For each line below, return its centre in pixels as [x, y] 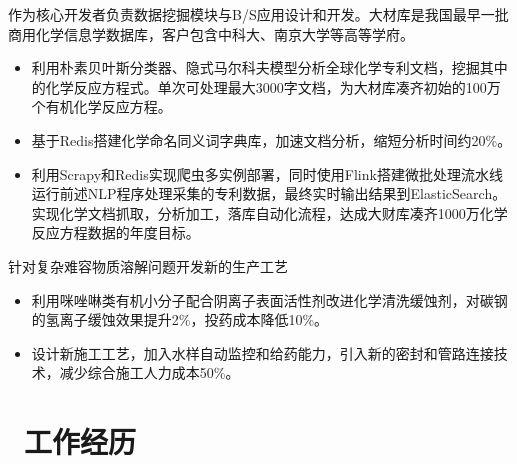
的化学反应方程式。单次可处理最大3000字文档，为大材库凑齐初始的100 [259, 86]
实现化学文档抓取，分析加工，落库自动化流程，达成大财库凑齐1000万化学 [269, 212]
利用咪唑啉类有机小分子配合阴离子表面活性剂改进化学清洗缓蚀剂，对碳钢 [269, 299]
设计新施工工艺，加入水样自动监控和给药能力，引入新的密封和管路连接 [262, 352]
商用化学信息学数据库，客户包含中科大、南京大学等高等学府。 [211, 33]
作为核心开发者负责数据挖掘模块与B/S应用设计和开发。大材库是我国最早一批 [258, 14]
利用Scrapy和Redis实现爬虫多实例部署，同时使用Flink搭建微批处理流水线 [267, 173]
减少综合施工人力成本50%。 [149, 372]
